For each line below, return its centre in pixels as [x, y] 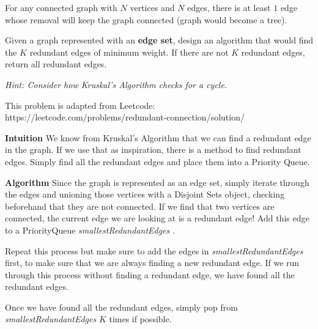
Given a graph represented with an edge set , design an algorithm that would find [159, 40]
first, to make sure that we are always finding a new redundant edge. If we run [152, 263]
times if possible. [140, 319]
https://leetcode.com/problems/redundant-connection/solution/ [125, 117]
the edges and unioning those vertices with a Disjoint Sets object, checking [145, 194]
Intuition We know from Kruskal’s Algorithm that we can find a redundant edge [158, 137]
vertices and [152, 7]
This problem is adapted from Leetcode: [80, 105]
